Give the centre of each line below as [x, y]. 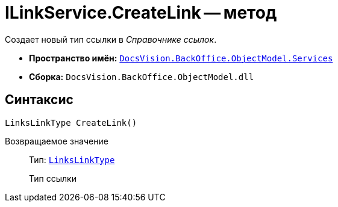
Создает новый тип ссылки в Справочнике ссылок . [111, 39]
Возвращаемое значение [57, 141]
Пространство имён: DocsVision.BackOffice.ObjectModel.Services [181, 58]
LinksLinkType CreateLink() [71, 122]
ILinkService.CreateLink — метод [141, 13]
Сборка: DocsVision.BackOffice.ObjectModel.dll [142, 76]
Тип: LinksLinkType [72, 159]
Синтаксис [39, 100]
